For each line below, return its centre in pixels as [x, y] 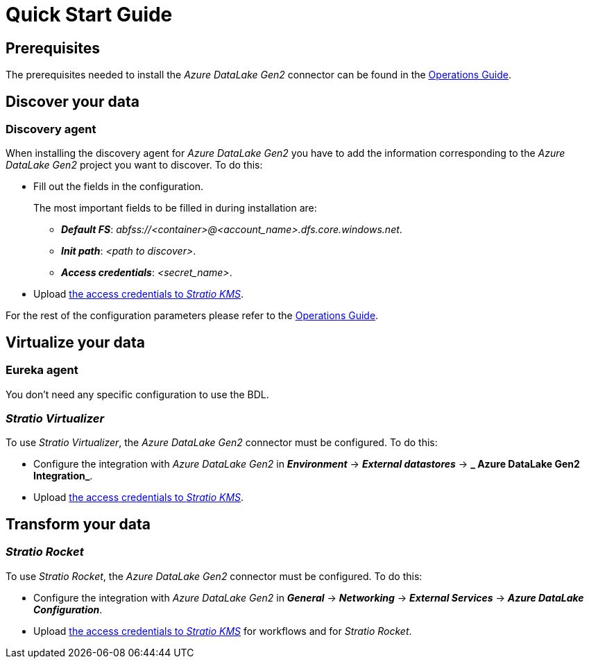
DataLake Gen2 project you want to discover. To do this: [134, 165]
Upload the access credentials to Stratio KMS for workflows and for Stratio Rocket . [223, 631]
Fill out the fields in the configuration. [119, 187]
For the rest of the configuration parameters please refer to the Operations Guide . [192, 316]
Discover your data [72, 101]
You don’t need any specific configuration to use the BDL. [137, 394]
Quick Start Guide [89, 15]
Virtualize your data [75, 342]
